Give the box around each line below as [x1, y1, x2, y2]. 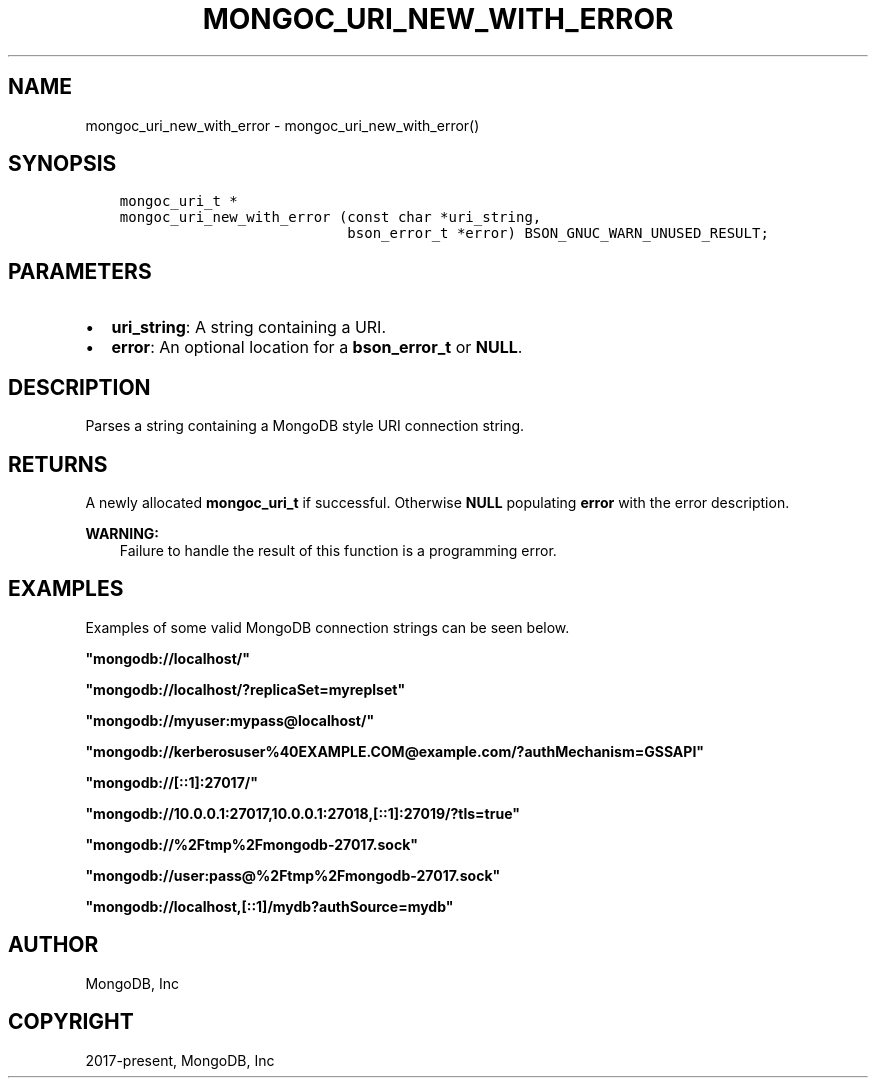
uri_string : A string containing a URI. [111, 317, 387, 338]
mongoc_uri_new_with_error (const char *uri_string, [119, 209, 542, 226]
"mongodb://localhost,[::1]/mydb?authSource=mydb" [85, 897, 454, 915]
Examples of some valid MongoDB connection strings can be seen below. [85, 618, 570, 636]
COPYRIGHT [8, 1009, 134, 1035]
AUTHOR [8, 932, 99, 958]
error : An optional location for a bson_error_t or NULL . [111, 337, 523, 358]
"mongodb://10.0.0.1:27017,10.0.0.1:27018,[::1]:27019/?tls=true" [85, 804, 520, 822]
